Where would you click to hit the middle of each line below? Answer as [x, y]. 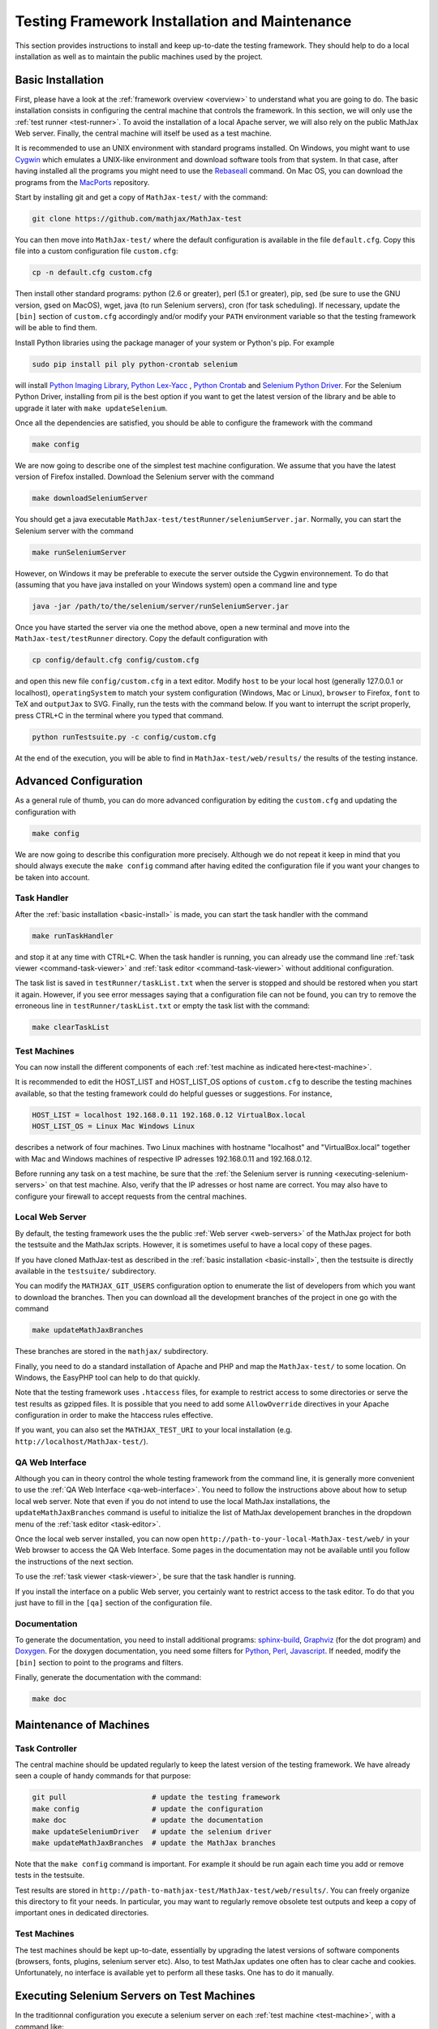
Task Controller [46, 1748]
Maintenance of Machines [82, 1725]
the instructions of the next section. [74, 1562]
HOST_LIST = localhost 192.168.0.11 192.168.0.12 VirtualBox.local [169, 1115]
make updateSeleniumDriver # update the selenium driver [152, 1831]
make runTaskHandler [73, 936]
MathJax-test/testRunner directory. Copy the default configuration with [141, 639]
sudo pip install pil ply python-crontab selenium [135, 364]
